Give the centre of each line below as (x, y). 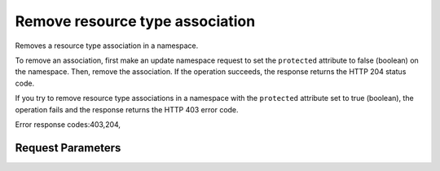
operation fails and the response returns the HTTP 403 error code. (127, 109)
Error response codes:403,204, (68, 124)
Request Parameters (68, 148)
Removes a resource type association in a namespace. (107, 46)
